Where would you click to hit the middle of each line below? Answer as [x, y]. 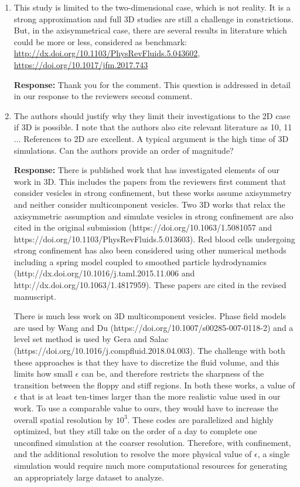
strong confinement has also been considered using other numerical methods [150, 250]
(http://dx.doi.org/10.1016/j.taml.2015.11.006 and [104, 273]
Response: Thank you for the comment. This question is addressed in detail [152, 84]
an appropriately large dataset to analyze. [89, 477]
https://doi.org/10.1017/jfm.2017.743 [81, 64]
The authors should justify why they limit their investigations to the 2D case [152, 115]
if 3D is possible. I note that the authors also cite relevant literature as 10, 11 [153, 127]
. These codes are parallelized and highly [200, 419]
